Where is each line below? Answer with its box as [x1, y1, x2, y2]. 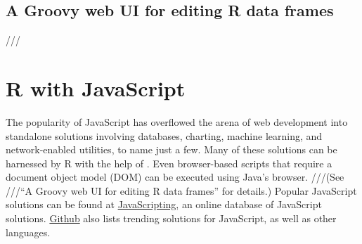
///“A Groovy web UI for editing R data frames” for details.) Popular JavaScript [6, 183, 357, 198]
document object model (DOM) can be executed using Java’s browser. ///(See [6, 169, 344, 184]
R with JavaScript [6, 73, 186, 102]
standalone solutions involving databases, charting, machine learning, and [6, 128, 323, 143]
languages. [6, 224, 51, 239]
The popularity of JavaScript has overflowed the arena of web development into [6, 114, 348, 129]
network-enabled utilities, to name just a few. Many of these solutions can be [6, 142, 337, 157]
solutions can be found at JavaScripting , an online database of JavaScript [6, 197, 322, 212]
